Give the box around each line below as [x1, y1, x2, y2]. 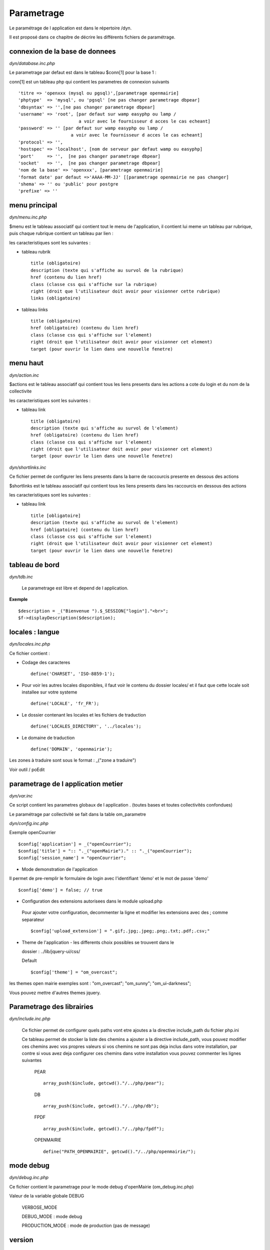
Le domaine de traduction [21, 734, 75, 740]
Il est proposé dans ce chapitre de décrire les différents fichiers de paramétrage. [9, 34, 175, 40]
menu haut [9, 359, 43, 367]
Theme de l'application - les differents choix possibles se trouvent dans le [21, 939, 174, 945]
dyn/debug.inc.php [9, 1174, 49, 1180]
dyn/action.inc [9, 372, 39, 378]
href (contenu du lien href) [30, 274, 102, 280]
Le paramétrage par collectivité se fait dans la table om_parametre [9, 811, 146, 817]
